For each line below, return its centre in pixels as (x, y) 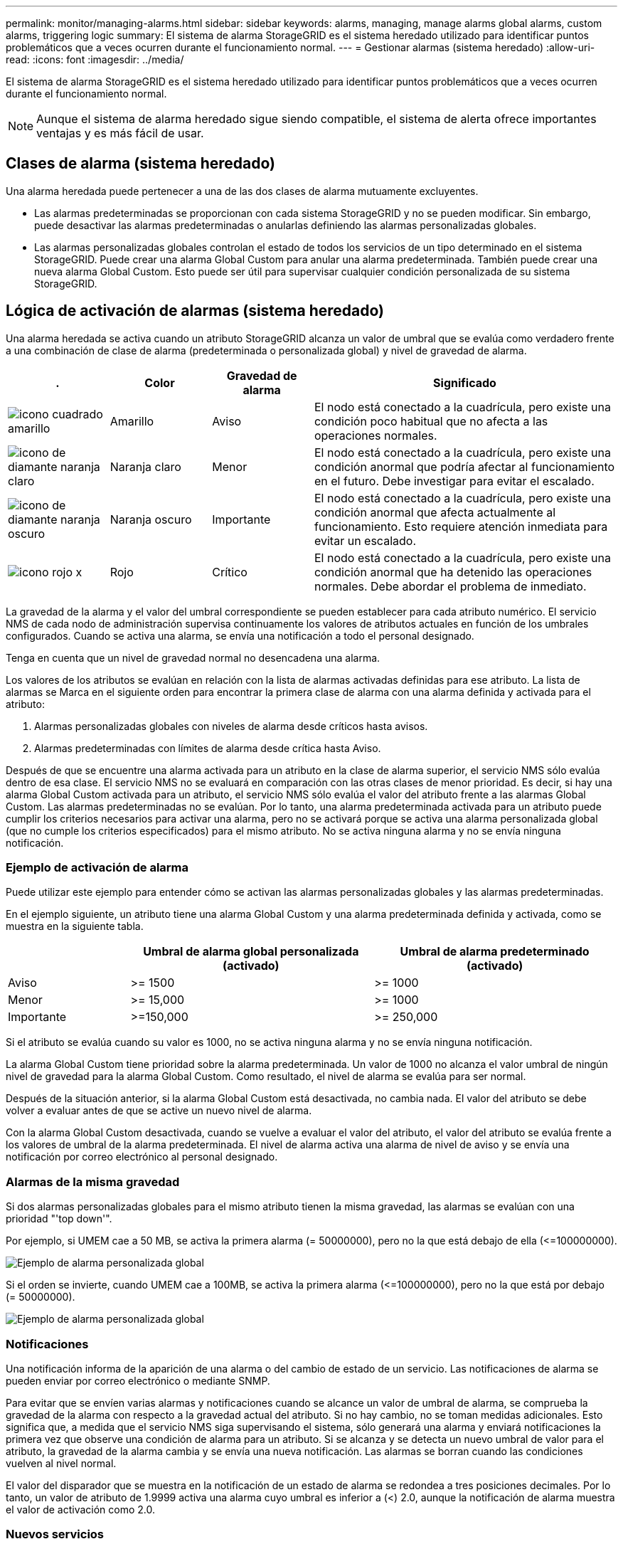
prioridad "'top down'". (59, 1219)
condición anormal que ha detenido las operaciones (453, 572)
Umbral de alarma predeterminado (495, 952)
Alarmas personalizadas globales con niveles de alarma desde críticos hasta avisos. (231, 726)
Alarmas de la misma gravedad (93, 1181)
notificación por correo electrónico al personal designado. (142, 1157)
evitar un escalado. (365, 540)
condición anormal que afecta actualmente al (435, 512)
